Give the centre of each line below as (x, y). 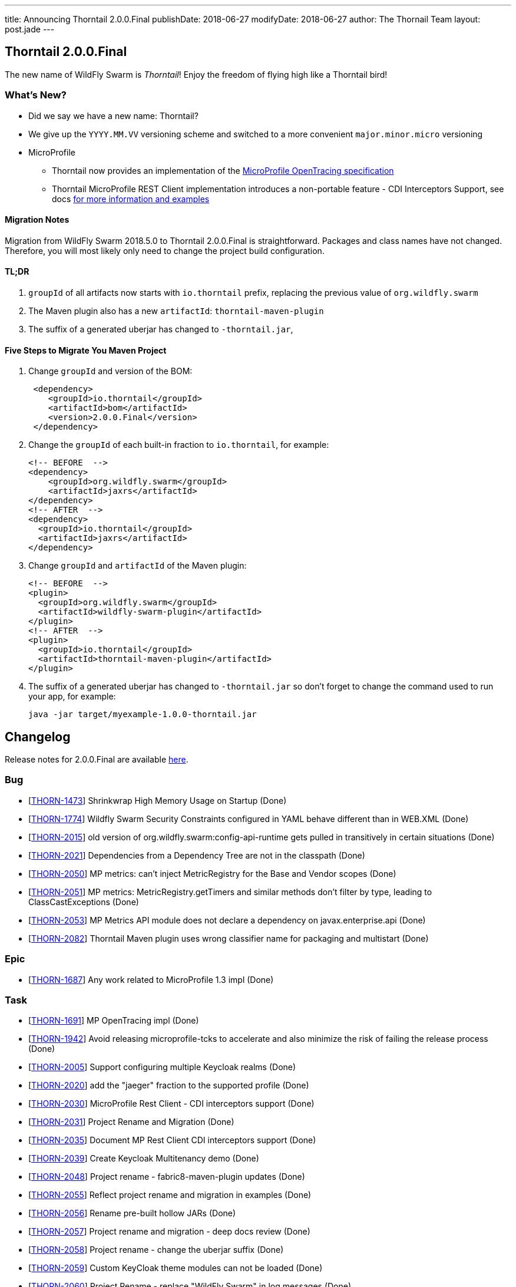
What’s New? (36, 95)
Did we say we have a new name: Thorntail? (113, 115)
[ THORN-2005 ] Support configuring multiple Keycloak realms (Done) (162, 1067)
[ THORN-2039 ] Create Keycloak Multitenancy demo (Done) (144, 1159)
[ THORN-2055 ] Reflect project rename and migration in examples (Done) (170, 1195)
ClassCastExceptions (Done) (84, 902)
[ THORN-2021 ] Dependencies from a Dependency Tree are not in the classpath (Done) (197, 855)
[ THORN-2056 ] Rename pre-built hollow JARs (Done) (132, 1213)
